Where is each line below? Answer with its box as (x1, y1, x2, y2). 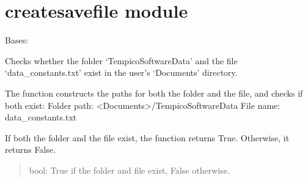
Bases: (5, 34, 29, 46)
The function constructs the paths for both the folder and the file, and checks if (5, 86, 303, 99)
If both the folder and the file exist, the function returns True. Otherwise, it (5, 131, 290, 144)
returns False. (5, 143, 56, 156)
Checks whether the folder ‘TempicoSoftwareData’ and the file (5, 54, 238, 67)
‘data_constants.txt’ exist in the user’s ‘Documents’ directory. (5, 66, 238, 79)
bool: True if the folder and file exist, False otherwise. (29, 163, 230, 176)
